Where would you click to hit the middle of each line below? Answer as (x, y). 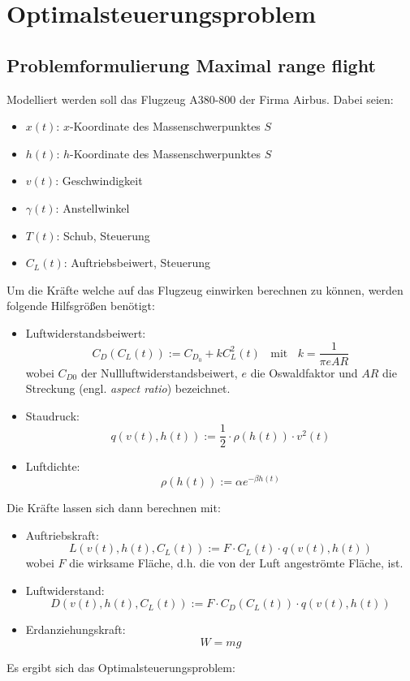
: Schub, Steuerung (103, 235)
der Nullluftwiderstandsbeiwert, (159, 372)
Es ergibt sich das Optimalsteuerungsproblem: (121, 668)
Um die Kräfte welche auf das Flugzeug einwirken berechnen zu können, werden (205, 289)
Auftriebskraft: (62, 534)
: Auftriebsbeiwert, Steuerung (137, 263)
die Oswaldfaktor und (304, 372)
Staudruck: (52, 415)
